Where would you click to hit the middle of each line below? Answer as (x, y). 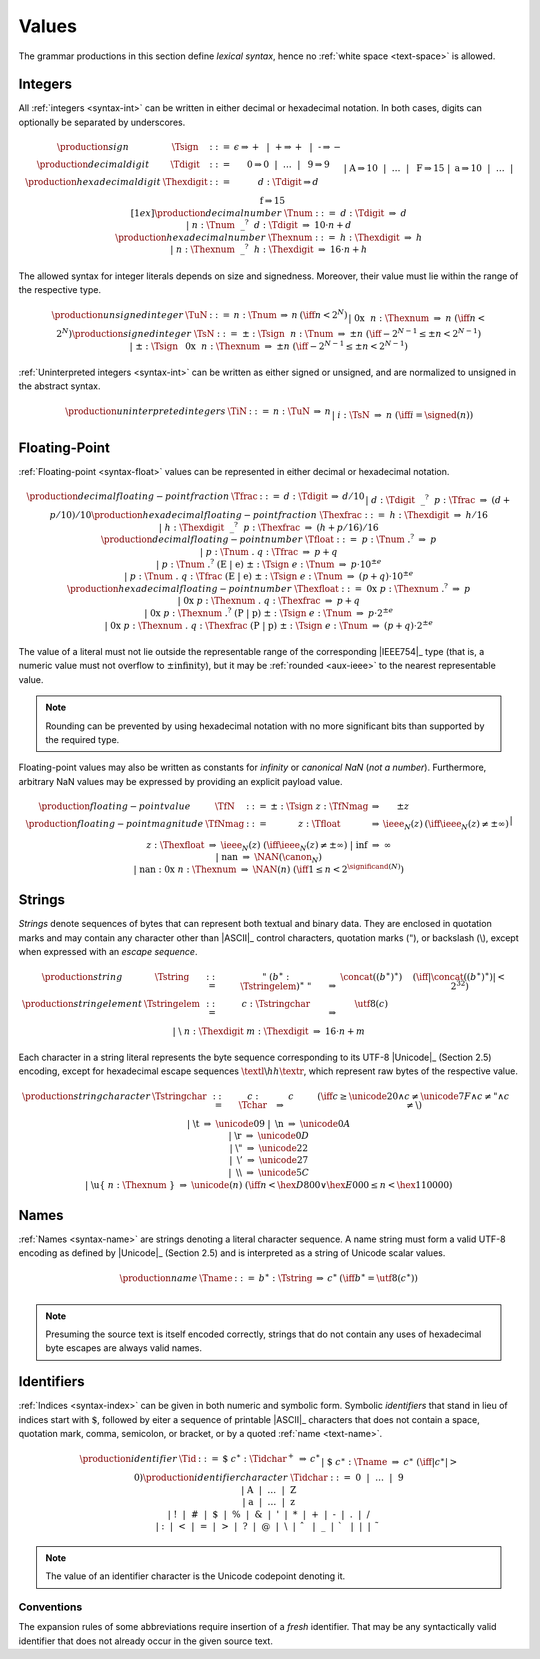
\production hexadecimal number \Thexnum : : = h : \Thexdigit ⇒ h (269, 237)
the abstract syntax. (59, 386)
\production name (158, 1278)
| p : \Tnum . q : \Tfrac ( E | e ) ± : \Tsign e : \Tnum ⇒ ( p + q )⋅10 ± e (268, 575)
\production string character (86, 1096)
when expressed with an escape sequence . (108, 952)
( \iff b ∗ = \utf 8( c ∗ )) (379, 1277)
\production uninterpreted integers (145, 411)
